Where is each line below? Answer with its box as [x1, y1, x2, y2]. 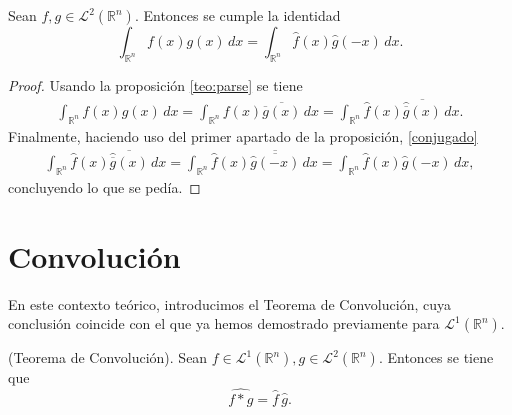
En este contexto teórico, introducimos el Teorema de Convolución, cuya [8, 293, 451, 314]
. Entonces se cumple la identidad [134, 5, 341, 25]
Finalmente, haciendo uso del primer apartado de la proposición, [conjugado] [8, 125, 478, 146]
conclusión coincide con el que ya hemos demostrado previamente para [8, 313, 440, 334]
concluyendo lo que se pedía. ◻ [8, 176, 201, 197]
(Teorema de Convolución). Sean [8, 347, 208, 368]
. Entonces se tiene [378, 347, 494, 368]
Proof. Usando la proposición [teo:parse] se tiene [8, 74, 303, 95]
